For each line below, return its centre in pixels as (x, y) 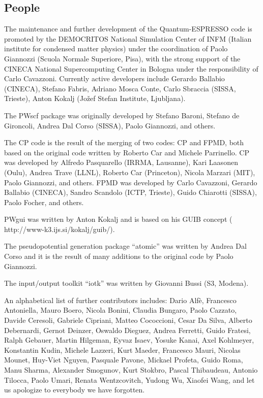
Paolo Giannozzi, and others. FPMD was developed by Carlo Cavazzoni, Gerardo (131, 182)
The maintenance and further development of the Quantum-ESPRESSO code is (128, 29)
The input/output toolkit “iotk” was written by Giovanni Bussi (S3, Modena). (126, 283)
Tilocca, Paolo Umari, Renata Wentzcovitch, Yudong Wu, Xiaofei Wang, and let (129, 379)
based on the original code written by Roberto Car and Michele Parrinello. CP (127, 152)
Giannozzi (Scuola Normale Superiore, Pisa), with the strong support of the (122, 58)
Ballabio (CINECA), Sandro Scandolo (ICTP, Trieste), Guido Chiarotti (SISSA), (130, 192)
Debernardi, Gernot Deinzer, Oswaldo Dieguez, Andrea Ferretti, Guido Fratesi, (127, 330)
